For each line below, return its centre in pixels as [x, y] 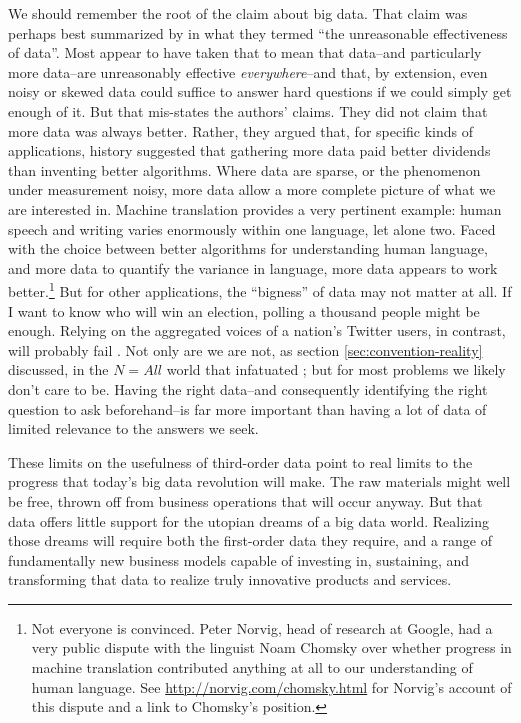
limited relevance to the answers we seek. [133, 428]
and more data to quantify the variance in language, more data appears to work [253, 267]
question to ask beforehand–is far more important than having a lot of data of [247, 408]
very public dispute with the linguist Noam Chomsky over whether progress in [271, 647]
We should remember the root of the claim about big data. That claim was [238, 13]
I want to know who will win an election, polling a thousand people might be [244, 310]
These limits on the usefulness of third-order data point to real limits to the [240, 461]
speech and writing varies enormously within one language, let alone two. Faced [252, 228]
